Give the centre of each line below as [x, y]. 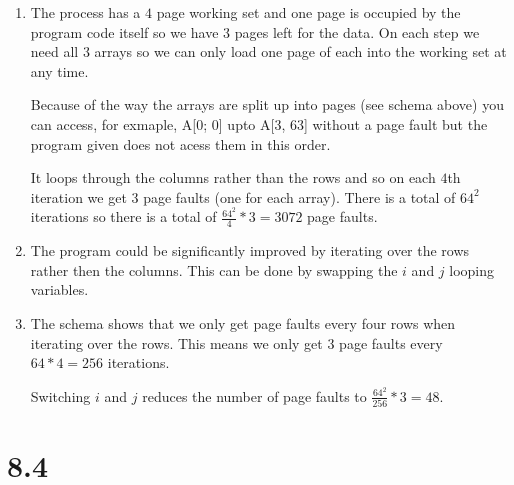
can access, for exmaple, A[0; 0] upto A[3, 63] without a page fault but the [259, 123]
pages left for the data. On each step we [357, 31]
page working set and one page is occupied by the [308, 12]
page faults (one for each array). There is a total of [299, 196]
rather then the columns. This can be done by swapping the [214, 269]
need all [54, 51]
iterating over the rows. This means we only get [176, 342]
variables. [59, 289]
